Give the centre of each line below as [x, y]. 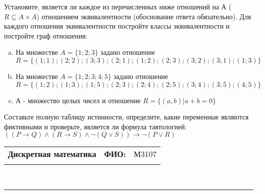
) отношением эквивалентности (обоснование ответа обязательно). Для [144, 16]
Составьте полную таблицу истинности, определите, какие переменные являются [126, 117]
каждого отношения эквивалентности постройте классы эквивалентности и [117, 26]
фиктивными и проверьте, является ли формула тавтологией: [95, 126]
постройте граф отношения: [46, 35]
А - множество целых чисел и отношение [78, 100]
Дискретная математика [52, 154]
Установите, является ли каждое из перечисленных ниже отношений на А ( [118, 6]
